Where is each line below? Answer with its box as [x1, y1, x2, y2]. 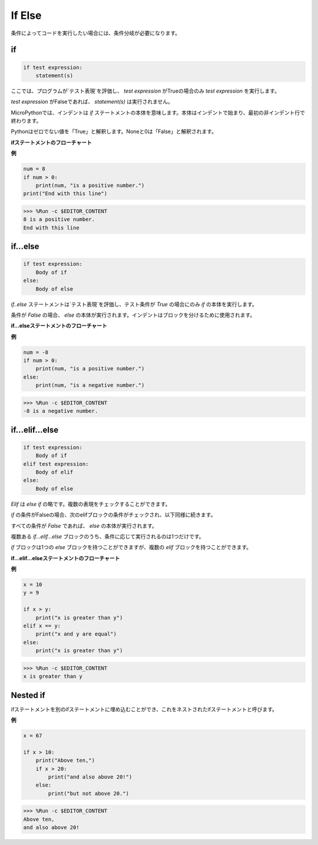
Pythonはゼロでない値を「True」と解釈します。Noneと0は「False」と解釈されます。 [11, 128, 217, 135]
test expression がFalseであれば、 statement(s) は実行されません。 [11, 98, 174, 106]
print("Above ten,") [35, 757, 95, 764]
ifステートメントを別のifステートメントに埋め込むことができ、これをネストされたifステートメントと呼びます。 [11, 705, 278, 713]
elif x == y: [23, 623, 61, 629]
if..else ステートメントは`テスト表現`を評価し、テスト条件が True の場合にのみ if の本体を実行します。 [11, 301, 257, 308]
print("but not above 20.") [48, 790, 130, 797]
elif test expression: [23, 461, 89, 467]
